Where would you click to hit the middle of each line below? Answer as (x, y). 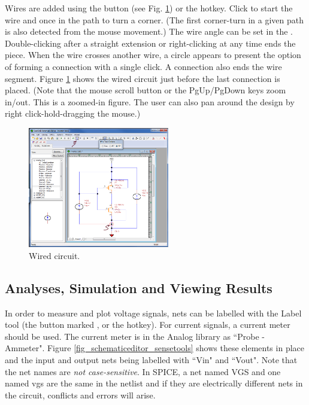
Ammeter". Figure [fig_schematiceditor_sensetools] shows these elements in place (154, 348)
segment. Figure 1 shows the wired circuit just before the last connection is (143, 78)
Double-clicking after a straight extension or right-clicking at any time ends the (150, 43)
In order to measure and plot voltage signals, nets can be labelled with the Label (153, 313)
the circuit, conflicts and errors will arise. (80, 395)
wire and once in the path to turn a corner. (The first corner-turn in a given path (154, 19)
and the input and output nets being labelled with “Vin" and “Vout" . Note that (151, 360)
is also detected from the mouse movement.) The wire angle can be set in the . (149, 31)
